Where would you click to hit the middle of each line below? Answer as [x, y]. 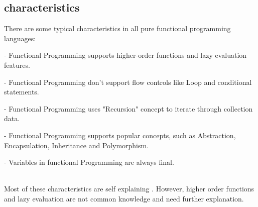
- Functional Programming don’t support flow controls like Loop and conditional [128, 82]
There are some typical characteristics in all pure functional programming [117, 28]
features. [17, 65]
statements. [22, 92]
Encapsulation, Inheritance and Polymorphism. [77, 145]
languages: [20, 38]
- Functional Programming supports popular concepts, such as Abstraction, [120, 135]
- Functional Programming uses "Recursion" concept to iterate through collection [128, 108]
